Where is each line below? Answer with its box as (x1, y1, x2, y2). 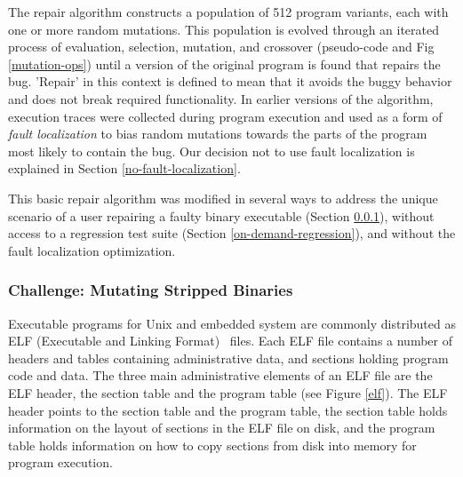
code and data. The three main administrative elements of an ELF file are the (8, 366, 433, 385)
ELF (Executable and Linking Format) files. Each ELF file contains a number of (8, 331, 453, 350)
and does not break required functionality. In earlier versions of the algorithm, (8, 89, 434, 107)
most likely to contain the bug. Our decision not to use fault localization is (8, 141, 415, 160)
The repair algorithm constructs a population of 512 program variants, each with (8, 3, 449, 20)
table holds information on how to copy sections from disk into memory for (8, 435, 417, 454)
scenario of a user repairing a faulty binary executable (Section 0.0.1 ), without (8, 206, 435, 225)
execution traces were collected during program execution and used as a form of (8, 107, 443, 125)
